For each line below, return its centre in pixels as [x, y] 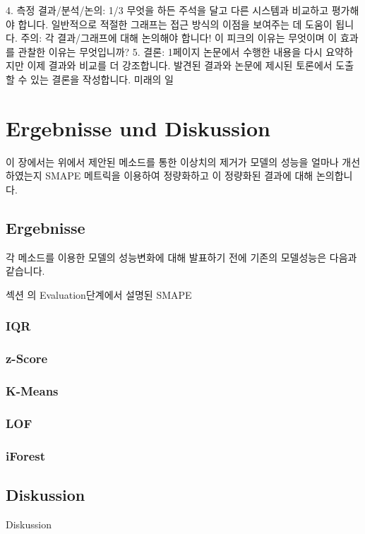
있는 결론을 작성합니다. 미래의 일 [102, 79]
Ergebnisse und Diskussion [138, 127]
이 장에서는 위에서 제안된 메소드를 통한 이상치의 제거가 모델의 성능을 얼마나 [172, 161]
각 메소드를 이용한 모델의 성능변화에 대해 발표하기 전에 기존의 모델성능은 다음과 [181, 257]
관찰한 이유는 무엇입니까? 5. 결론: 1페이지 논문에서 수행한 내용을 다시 [170, 51]
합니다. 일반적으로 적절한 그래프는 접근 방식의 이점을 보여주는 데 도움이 [175, 24]
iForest [26, 455]
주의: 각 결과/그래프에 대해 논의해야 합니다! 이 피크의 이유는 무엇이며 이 [179, 38]
